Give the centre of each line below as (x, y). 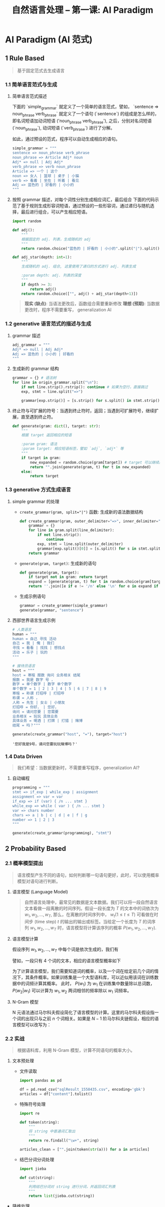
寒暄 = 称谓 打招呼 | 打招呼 (38, 693)
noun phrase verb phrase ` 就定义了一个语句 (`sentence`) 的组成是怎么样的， (86, 114)
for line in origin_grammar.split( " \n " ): (55, 383)
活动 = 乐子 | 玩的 (30, 652)
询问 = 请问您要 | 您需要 (35, 712)
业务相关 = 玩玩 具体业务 (35, 716)
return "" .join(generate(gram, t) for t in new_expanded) (91, 467)
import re (30, 1113)
